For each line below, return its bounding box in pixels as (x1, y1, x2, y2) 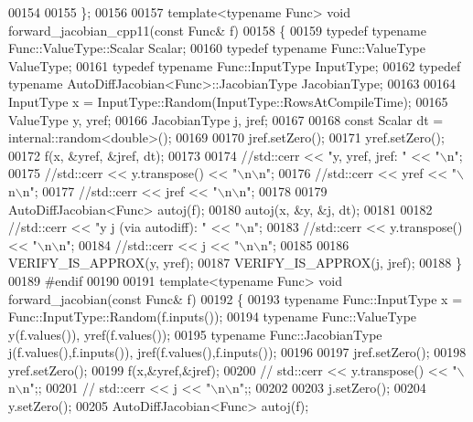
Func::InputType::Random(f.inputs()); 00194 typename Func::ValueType (8, 307, 417, 326)
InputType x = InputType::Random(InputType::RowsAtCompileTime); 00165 (8, 91, 448, 111)
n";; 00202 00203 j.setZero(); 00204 (231, 378, 426, 397)
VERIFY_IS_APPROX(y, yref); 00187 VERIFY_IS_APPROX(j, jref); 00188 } (8, 253, 462, 272)
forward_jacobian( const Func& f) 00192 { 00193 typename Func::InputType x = (8, 289, 463, 308)
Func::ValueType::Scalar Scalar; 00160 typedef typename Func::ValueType (8, 38, 425, 58)
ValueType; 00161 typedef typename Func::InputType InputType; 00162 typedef (8, 56, 461, 75)
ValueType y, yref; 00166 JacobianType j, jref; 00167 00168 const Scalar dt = (8, 110, 444, 129)
